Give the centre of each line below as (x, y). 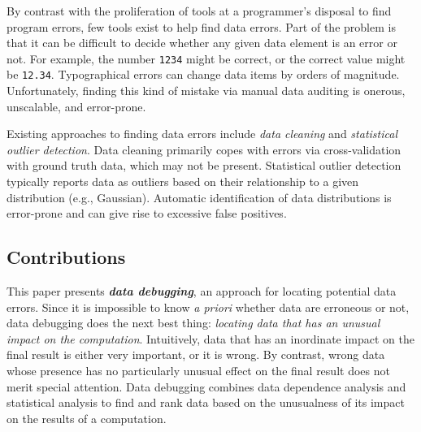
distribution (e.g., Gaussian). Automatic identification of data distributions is (199, 197)
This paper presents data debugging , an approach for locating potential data (202, 291)
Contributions (66, 257)
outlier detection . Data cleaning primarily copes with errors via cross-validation (204, 149)
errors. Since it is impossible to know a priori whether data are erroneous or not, (208, 307)
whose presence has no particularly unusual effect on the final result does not (198, 371)
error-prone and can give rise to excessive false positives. (147, 213)
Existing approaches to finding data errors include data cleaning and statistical (202, 134)
